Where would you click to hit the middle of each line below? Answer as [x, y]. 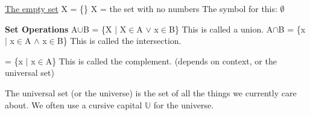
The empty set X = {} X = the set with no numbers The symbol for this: [141, 8]
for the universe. [184, 104]
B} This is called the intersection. [119, 41]
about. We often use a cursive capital [74, 104]
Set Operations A [41, 29]
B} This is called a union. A [221, 29]
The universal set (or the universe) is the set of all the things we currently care [151, 92]
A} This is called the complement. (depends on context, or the [161, 61]
